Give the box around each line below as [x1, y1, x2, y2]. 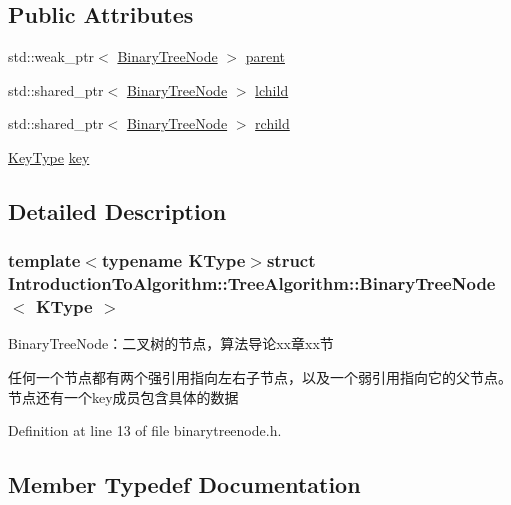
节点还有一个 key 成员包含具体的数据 [8, 386, 239, 407]
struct [266, 248, 316, 273]
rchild [255, 113, 290, 134]
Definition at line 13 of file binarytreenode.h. [8, 420, 282, 441]
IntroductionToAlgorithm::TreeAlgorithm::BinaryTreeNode [8, 271, 496, 296]
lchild [255, 79, 289, 100]
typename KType [101, 248, 246, 273]
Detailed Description [8, 195, 227, 226]
